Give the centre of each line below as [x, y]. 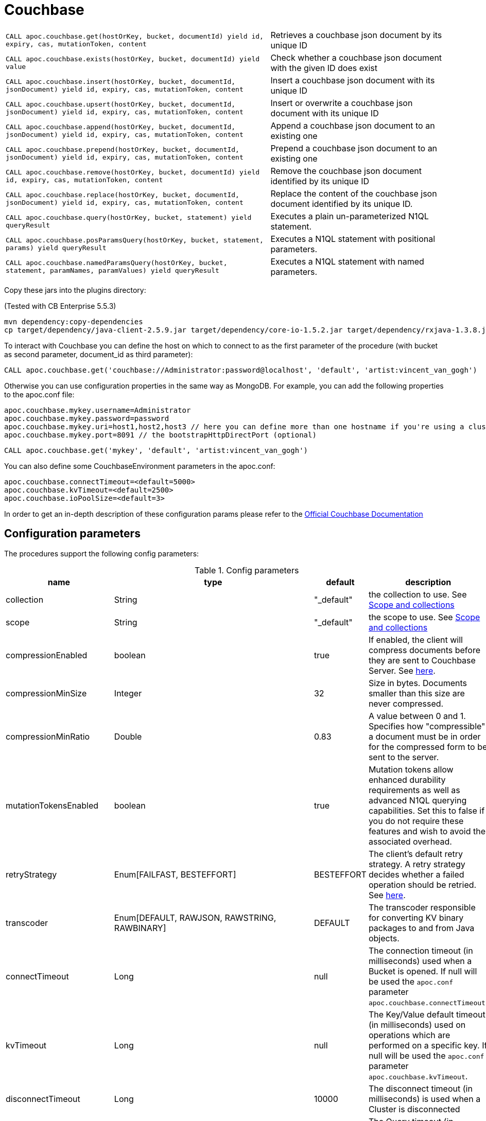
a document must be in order [424, 736]
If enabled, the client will [415, 640]
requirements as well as [414, 790]
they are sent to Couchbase [422, 660]
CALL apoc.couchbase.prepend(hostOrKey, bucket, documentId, [123, 149]
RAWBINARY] [140, 928]
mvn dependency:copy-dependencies [74, 321]
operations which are [409, 1035]
